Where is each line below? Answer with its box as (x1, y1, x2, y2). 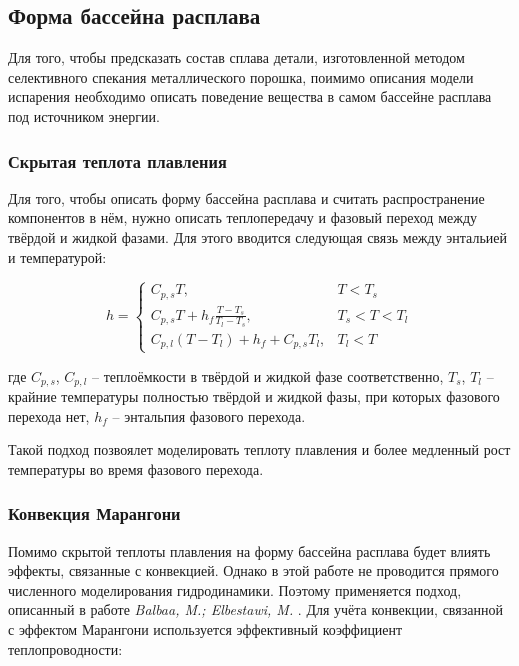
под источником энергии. (8, 105, 160, 126)
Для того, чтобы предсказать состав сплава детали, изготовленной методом (8, 47, 465, 68)
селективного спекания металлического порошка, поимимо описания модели (8, 66, 474, 87)
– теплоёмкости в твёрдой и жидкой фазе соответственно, (92, 365, 444, 386)
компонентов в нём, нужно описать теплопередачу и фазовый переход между (8, 207, 478, 228)
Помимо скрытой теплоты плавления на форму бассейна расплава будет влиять (8, 540, 491, 561)
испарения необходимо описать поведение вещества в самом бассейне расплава (8, 86, 492, 107)
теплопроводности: (8, 638, 123, 659)
